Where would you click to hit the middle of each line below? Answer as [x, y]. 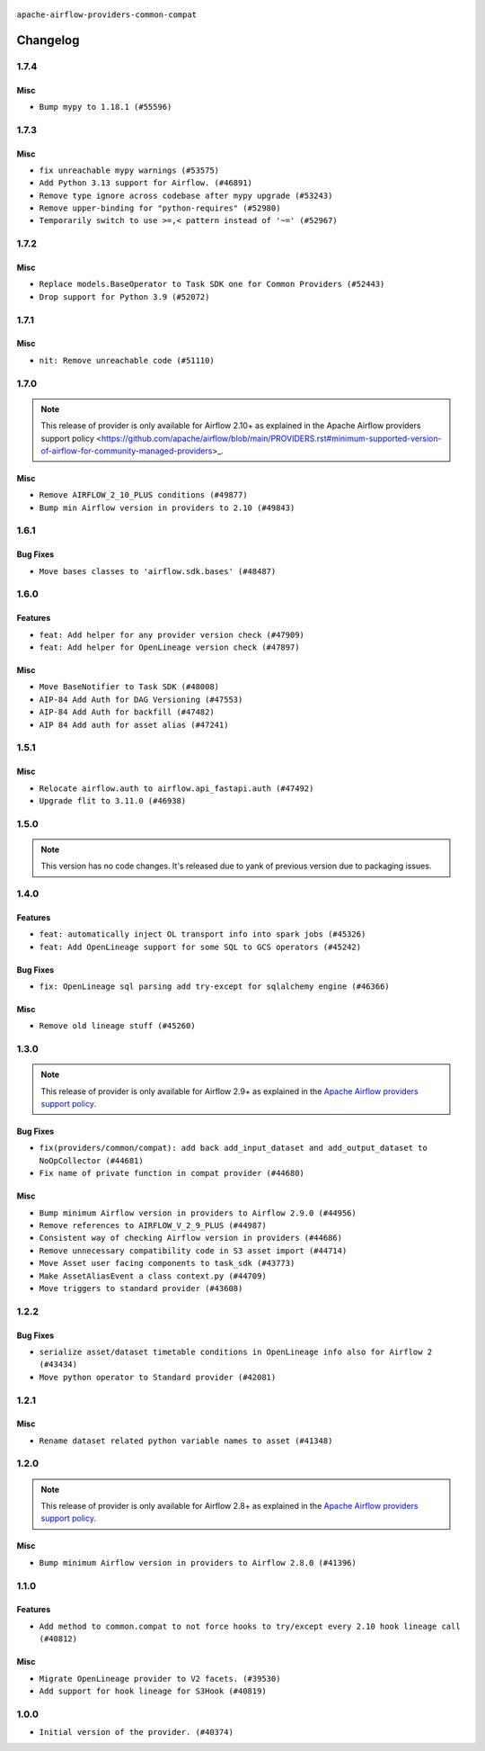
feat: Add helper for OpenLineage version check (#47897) [169, 647]
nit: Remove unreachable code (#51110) [127, 360]
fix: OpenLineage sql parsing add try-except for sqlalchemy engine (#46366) [214, 986]
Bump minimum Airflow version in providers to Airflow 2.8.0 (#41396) [198, 1562]
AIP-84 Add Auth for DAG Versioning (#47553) [141, 699]
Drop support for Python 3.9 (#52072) [124, 296]
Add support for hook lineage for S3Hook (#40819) [153, 1691]
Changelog [48, 40]
